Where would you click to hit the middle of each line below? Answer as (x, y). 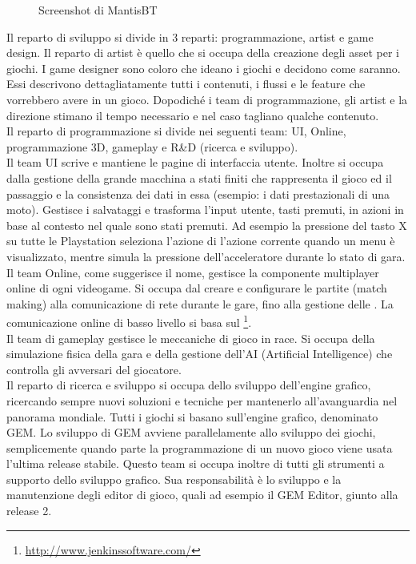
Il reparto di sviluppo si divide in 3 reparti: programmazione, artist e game (190, 36)
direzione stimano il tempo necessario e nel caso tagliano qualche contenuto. (193, 115)
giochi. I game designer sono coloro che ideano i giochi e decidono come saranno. (204, 68)
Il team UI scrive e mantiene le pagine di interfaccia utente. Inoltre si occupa (195, 162)
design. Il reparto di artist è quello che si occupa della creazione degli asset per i (203, 52)
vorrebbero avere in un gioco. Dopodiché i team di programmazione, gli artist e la (207, 99)
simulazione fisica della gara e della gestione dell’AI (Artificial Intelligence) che (200, 354)
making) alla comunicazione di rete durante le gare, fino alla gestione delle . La (200, 303)
